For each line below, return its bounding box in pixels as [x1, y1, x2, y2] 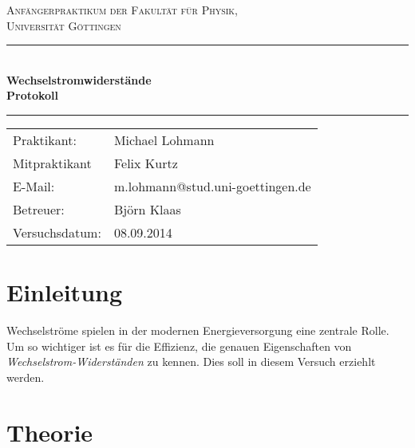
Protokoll [6, 87, 59, 104]
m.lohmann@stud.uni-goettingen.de [113, 176, 311, 195]
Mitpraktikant [13, 153, 92, 172]
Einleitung [6, 276, 123, 308]
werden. [6, 368, 45, 385]
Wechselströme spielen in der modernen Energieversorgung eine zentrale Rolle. [6, 322, 389, 339]
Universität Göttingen [6, 17, 121, 33]
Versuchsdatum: [13, 222, 101, 242]
